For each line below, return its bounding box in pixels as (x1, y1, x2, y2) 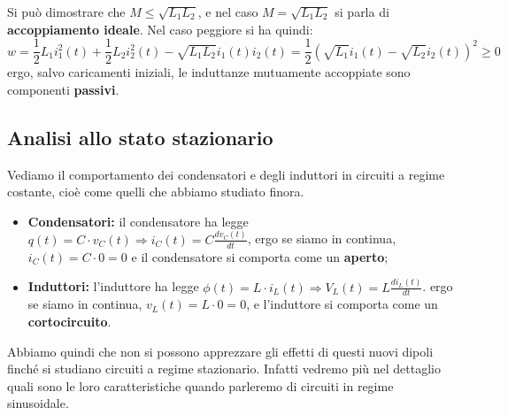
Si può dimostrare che (7, 3, 126, 20)
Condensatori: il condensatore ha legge (27, 211, 249, 230)
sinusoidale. (7, 394, 69, 412)
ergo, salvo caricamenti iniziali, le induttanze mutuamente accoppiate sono (7, 63, 411, 81)
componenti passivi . (7, 80, 119, 98)
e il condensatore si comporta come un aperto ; (131, 247, 389, 265)
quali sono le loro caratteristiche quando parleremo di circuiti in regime (7, 376, 394, 395)
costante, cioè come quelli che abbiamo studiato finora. (7, 182, 304, 201)
